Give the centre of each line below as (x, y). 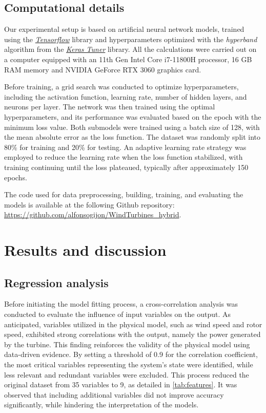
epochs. (16, 177)
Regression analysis (56, 282)
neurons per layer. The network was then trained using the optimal (110, 107)
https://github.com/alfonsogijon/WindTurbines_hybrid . (93, 214)
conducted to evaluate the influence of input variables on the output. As (117, 314)
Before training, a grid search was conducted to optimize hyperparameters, (121, 87)
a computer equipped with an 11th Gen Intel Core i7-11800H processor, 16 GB (128, 59)
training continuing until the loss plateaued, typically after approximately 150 (126, 167)
